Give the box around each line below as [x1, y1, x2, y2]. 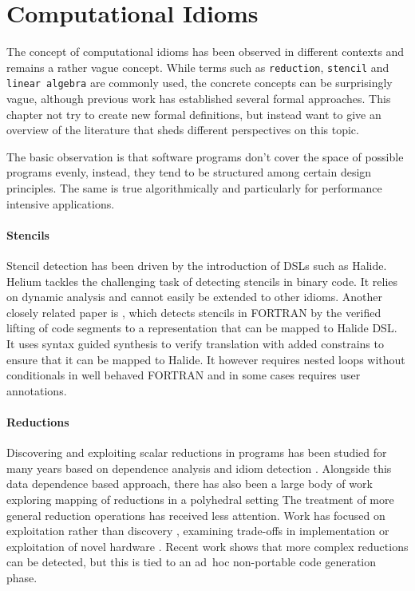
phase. [6, 569, 38, 585]
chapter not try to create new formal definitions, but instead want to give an [6, 105, 381, 122]
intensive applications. [6, 195, 115, 212]
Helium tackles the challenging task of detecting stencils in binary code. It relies [6, 272, 398, 289]
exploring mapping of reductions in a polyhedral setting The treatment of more [6, 490, 394, 507]
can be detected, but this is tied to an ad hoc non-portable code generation [6, 553, 377, 570]
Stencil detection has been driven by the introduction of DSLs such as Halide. [6, 256, 387, 273]
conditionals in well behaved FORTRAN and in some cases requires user [6, 367, 361, 383]
